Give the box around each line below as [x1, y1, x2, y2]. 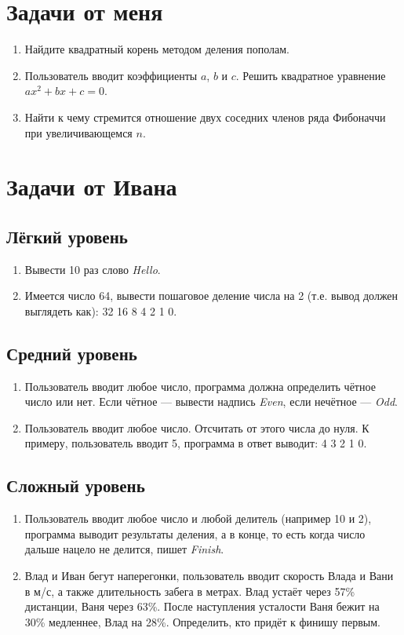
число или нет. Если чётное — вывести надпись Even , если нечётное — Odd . [24, 393, 398, 410]
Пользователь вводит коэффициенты [24, 67, 198, 83]
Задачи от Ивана [6, 170, 177, 203]
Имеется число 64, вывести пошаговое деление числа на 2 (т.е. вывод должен [24, 287, 399, 304]
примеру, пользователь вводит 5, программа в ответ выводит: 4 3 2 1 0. [24, 435, 367, 451]
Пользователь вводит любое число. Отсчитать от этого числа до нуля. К [24, 419, 369, 436]
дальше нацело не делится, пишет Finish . [24, 541, 224, 557]
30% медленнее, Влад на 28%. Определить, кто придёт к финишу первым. [24, 613, 380, 630]
